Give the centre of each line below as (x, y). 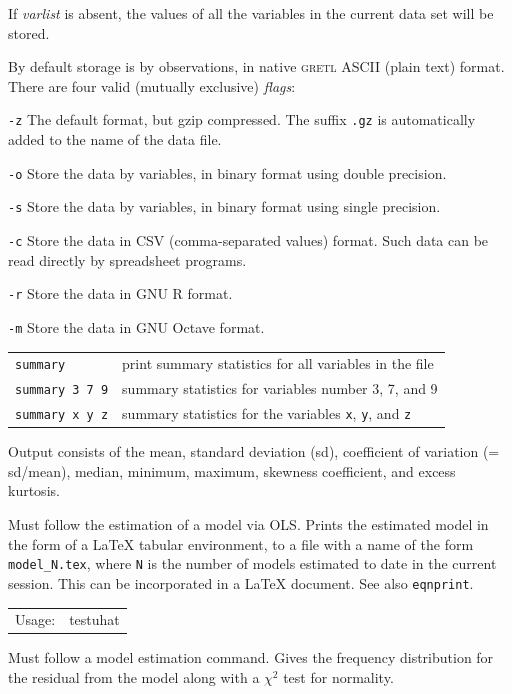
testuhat (94, 619)
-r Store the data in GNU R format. (120, 293)
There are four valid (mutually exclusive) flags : (152, 85)
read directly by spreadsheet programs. (127, 259)
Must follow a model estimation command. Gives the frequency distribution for (251, 657)
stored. (29, 32)
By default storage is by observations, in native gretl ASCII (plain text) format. (256, 66)
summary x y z (62, 415)
